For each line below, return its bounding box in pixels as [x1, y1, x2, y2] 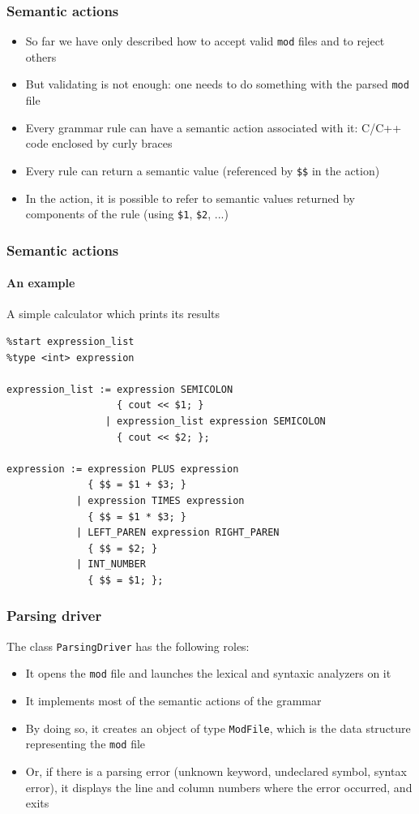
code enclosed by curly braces [25, 135, 173, 152]
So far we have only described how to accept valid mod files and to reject [25, 32, 385, 50]
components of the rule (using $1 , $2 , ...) [25, 205, 229, 222]
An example [6, 274, 75, 291]
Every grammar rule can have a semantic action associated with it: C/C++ [25, 118, 402, 136]
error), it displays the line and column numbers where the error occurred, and [25, 778, 413, 795]
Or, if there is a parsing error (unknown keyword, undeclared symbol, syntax [25, 762, 407, 779]
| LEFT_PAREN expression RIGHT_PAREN [75, 527, 280, 539]
